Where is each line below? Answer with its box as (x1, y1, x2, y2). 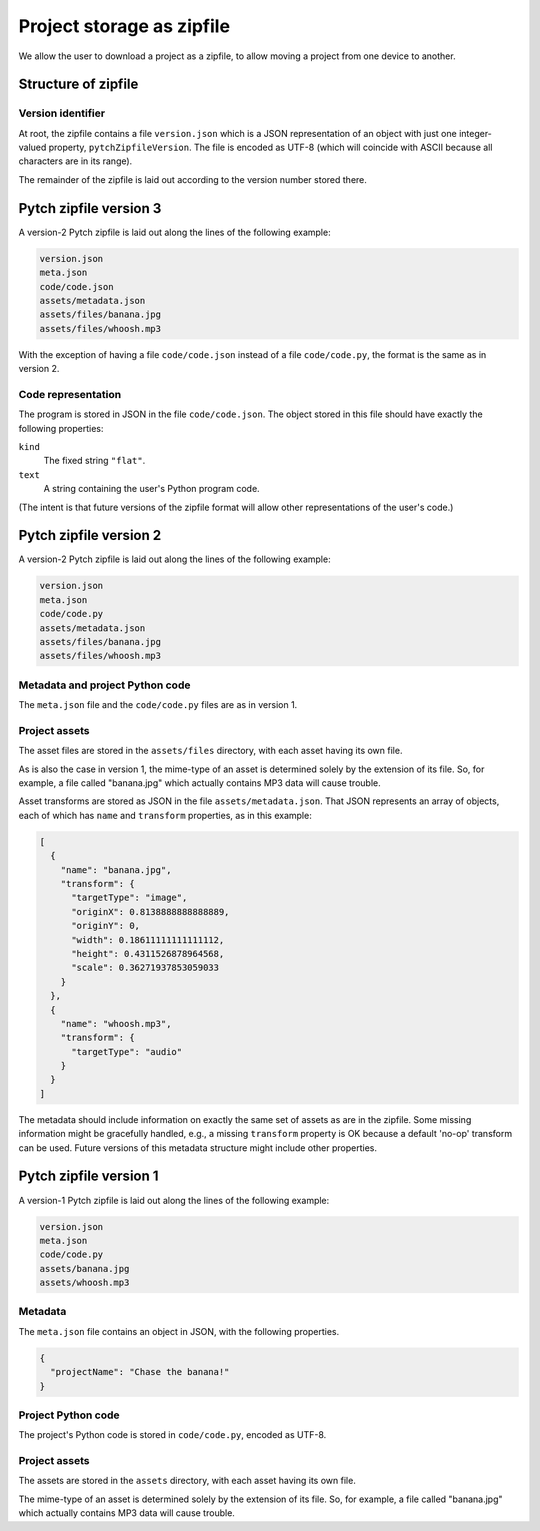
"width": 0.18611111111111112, (71, 934, 225, 945)
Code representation (18, 387, 122, 401)
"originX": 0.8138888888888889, (71, 906, 230, 917)
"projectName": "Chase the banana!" (50, 1366, 230, 1378)
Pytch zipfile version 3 (18, 200, 162, 217)
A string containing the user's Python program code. (43, 483, 260, 495)
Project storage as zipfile (18, 15, 230, 37)
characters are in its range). (18, 155, 133, 167)
